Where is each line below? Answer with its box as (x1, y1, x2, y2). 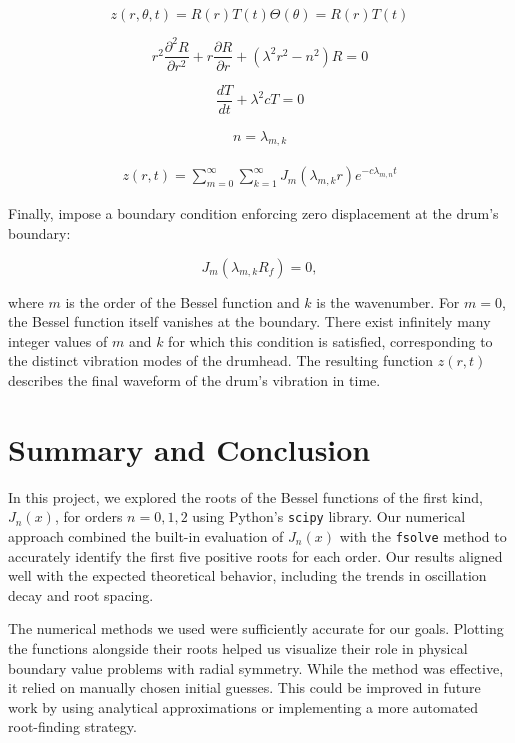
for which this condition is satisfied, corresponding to (168, 330, 493, 351)
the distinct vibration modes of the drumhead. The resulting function (8, 350, 434, 371)
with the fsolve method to (339, 526, 507, 547)
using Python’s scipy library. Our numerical (192, 506, 466, 527)
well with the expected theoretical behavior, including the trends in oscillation (8, 565, 487, 586)
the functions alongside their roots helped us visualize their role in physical (8, 638, 468, 659)
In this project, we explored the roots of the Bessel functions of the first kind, (8, 486, 483, 507)
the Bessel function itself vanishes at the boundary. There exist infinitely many (8, 311, 491, 332)
